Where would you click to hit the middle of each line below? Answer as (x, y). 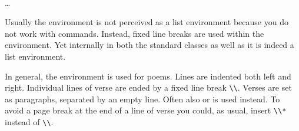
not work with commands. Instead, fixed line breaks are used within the (134, 33)
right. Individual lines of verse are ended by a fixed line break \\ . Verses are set (148, 87)
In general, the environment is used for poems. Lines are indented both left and (148, 76)
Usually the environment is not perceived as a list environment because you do (147, 22)
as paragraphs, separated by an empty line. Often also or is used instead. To (142, 99)
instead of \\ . (29, 122)
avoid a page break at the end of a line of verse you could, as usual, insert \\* (146, 110)
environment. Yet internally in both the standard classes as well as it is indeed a (149, 45)
